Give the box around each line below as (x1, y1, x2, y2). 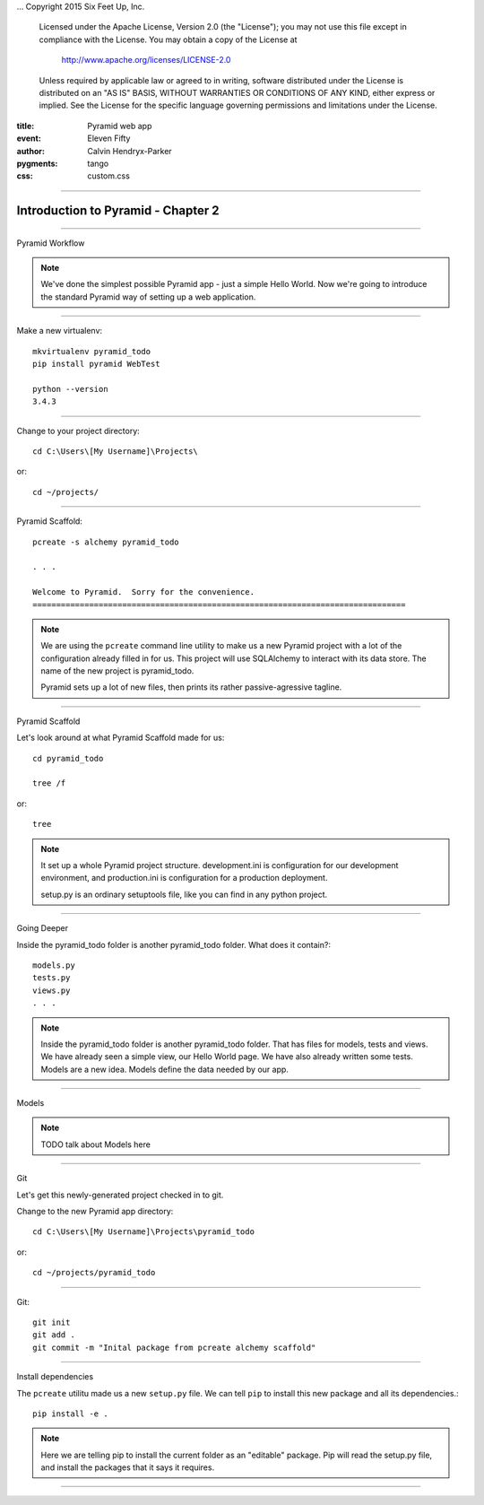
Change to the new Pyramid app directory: (16, 1206, 174, 1217)
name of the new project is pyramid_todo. (40, 666, 194, 676)
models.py (32, 960, 75, 970)
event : (16, 133, 42, 144)
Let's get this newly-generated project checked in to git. (16, 1189, 224, 1200)
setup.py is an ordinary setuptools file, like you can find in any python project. (40, 889, 328, 900)
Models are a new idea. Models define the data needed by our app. (40, 1064, 289, 1074)
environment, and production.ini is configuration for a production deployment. (40, 873, 328, 883)
